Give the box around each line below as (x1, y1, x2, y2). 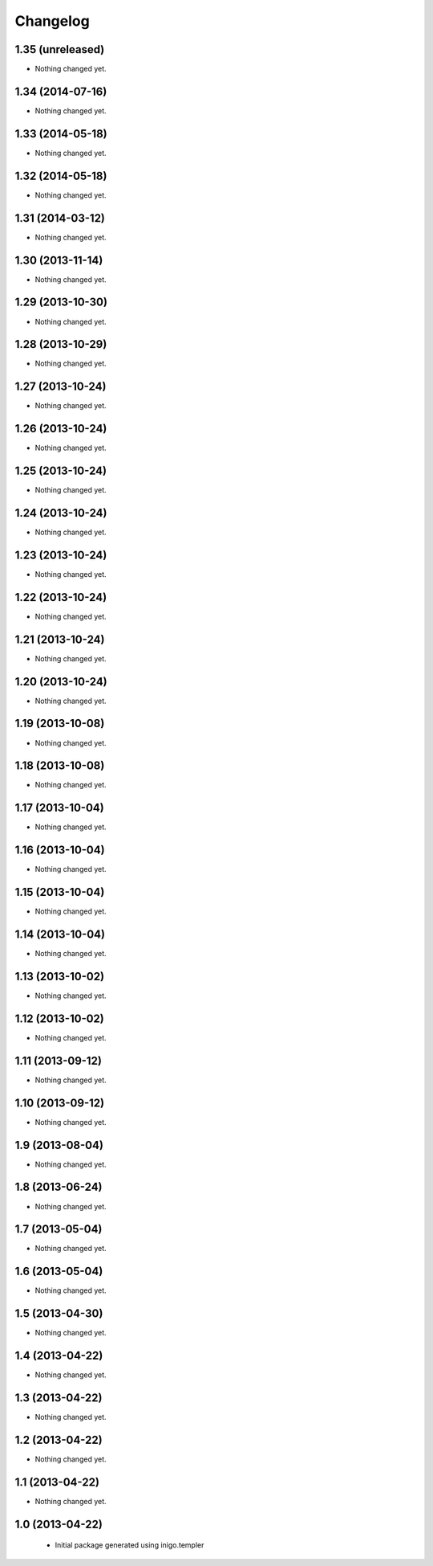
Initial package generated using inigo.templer (55, 1540, 204, 1550)
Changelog (14, 12, 90, 30)
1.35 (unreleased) (14, 43, 105, 56)
